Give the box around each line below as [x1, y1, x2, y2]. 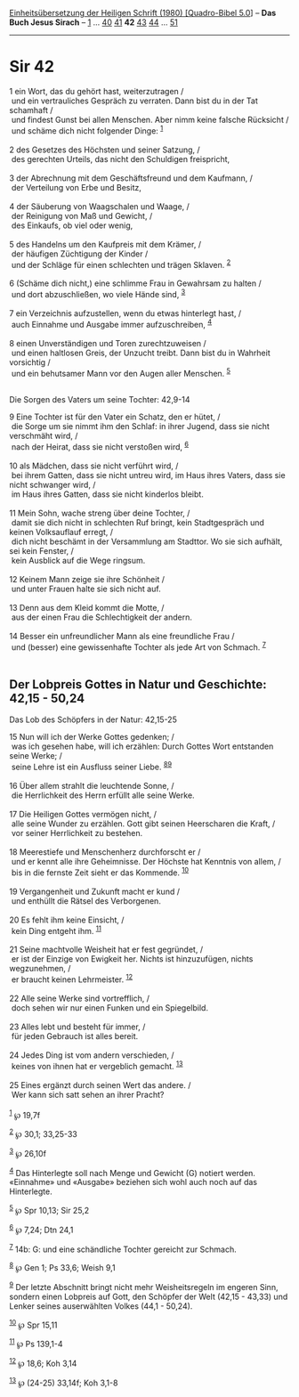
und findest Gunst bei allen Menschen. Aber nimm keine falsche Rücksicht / [11, 114, 289, 125]
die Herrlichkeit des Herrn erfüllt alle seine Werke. [11, 790, 195, 800]
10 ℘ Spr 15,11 [9, 1318, 58, 1330]
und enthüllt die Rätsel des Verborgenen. [11, 895, 162, 906]
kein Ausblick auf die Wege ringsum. [11, 555, 146, 565]
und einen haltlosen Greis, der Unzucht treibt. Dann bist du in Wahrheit [11, 347, 271, 358]
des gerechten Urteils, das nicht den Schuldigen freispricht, [11, 153, 230, 164]
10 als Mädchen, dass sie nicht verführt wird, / [9, 460, 179, 471]
